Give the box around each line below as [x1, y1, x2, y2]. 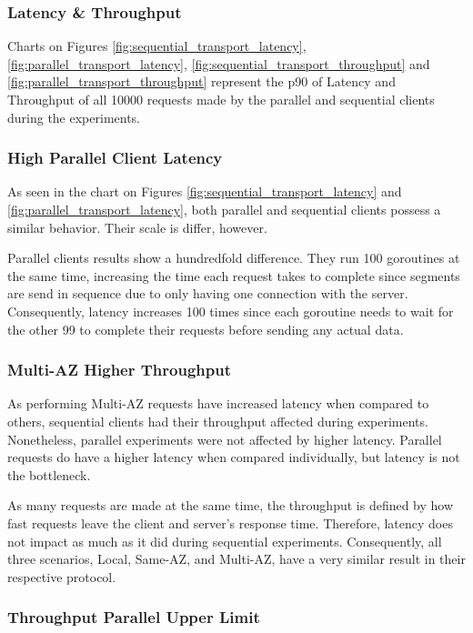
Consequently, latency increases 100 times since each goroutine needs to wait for [7, 301, 454, 320]
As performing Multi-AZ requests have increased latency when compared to [7, 394, 429, 413]
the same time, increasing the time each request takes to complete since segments [7, 266, 460, 285]
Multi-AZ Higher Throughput [7, 358, 231, 381]
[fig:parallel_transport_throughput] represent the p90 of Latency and [7, 72, 396, 91]
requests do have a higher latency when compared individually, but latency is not [7, 447, 460, 467]
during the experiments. [7, 107, 141, 126]
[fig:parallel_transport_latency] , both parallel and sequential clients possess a [7, 200, 441, 218]
